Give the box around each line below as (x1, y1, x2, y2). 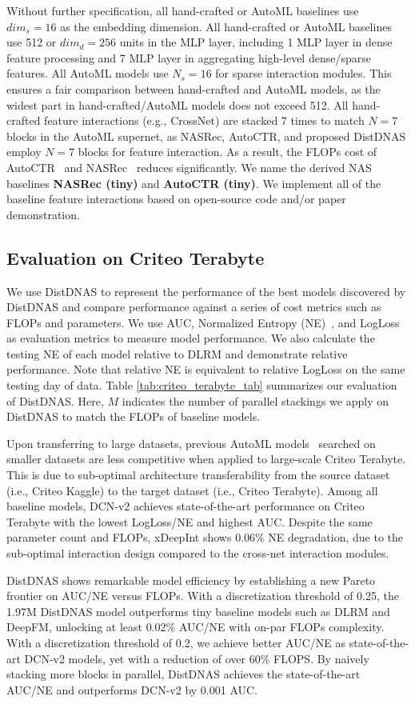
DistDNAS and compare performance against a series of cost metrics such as (6, 298, 381, 315)
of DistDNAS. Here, (6, 392, 104, 409)
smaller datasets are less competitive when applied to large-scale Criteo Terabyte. (6, 450, 406, 467)
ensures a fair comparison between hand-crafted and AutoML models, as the (6, 80, 381, 97)
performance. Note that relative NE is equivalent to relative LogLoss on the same (6, 361, 405, 378)
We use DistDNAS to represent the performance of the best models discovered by (6, 282, 406, 299)
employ (6, 143, 42, 160)
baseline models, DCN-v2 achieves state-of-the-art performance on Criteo (6, 498, 365, 514)
